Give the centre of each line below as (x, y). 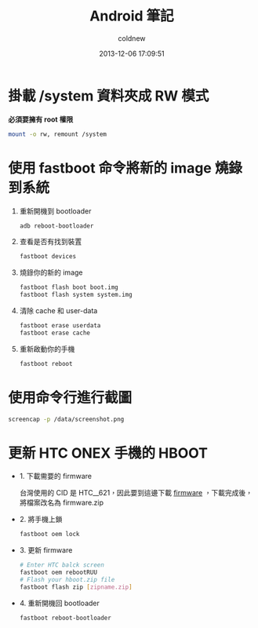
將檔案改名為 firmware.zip (62, 502)
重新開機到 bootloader (55, 211)
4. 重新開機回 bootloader (60, 603)
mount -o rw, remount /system (58, 134)
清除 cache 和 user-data (58, 310)
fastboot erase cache (55, 333)
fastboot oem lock (49, 535)
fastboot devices (48, 257)
